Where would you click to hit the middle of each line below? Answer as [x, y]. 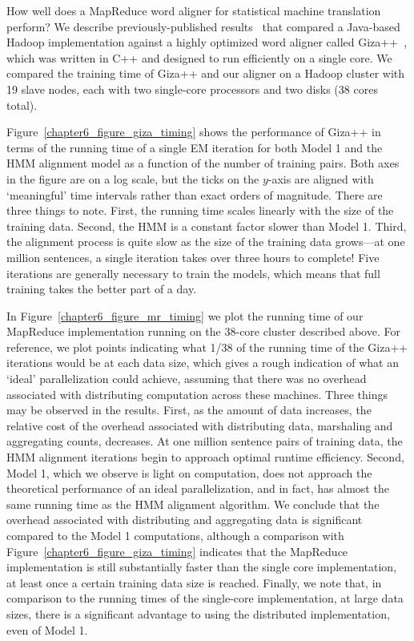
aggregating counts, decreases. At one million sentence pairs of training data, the [205, 441]
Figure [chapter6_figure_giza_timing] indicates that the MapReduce [177, 551]
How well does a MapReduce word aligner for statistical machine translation [194, 10]
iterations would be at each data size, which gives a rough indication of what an [203, 363]
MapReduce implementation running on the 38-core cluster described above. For [203, 331]
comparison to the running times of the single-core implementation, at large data [205, 598]
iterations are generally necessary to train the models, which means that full [193, 273]
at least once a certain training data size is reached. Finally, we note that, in [194, 582]
